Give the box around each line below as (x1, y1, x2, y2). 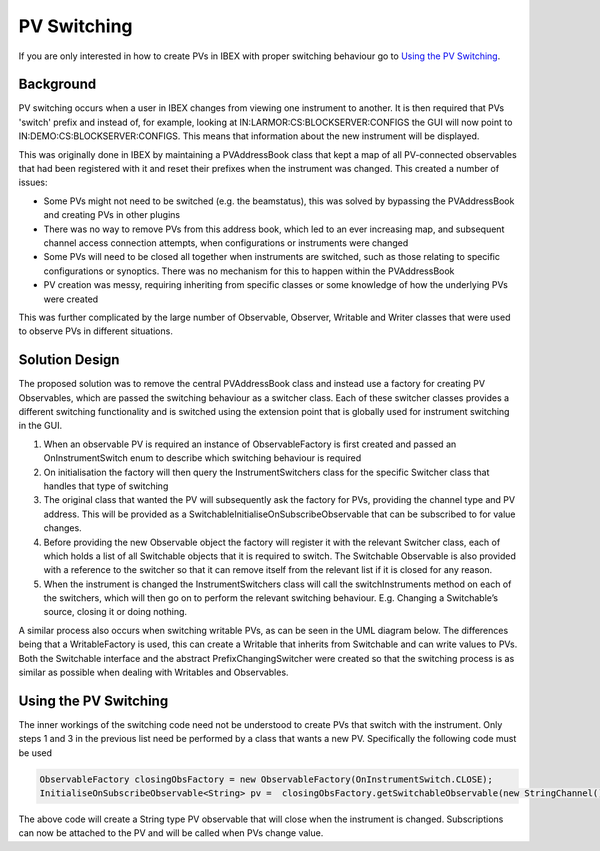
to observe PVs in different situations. (18, 325, 174, 337)
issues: (18, 176, 49, 189)
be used (18, 746, 53, 759)
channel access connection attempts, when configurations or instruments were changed (43, 236, 409, 249)
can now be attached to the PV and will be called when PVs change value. (18, 827, 324, 839)
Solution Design (18, 351, 120, 369)
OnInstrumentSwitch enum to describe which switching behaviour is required (43, 452, 362, 464)
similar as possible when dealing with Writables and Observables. (18, 666, 289, 679)
